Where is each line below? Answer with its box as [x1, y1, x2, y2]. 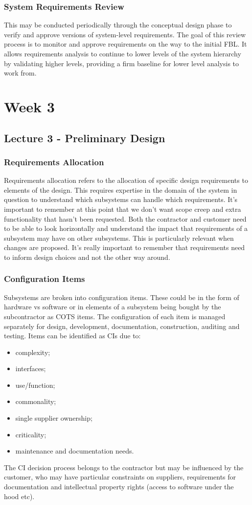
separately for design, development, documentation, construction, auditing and [4, 321, 240, 331]
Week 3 [4, 96, 55, 116]
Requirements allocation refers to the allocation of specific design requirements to [4, 175, 248, 185]
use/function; [15, 379, 55, 390]
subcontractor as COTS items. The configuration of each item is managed [4, 311, 226, 321]
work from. [4, 68, 37, 78]
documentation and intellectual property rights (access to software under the [4, 481, 234, 492]
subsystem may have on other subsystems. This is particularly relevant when [4, 232, 234, 243]
